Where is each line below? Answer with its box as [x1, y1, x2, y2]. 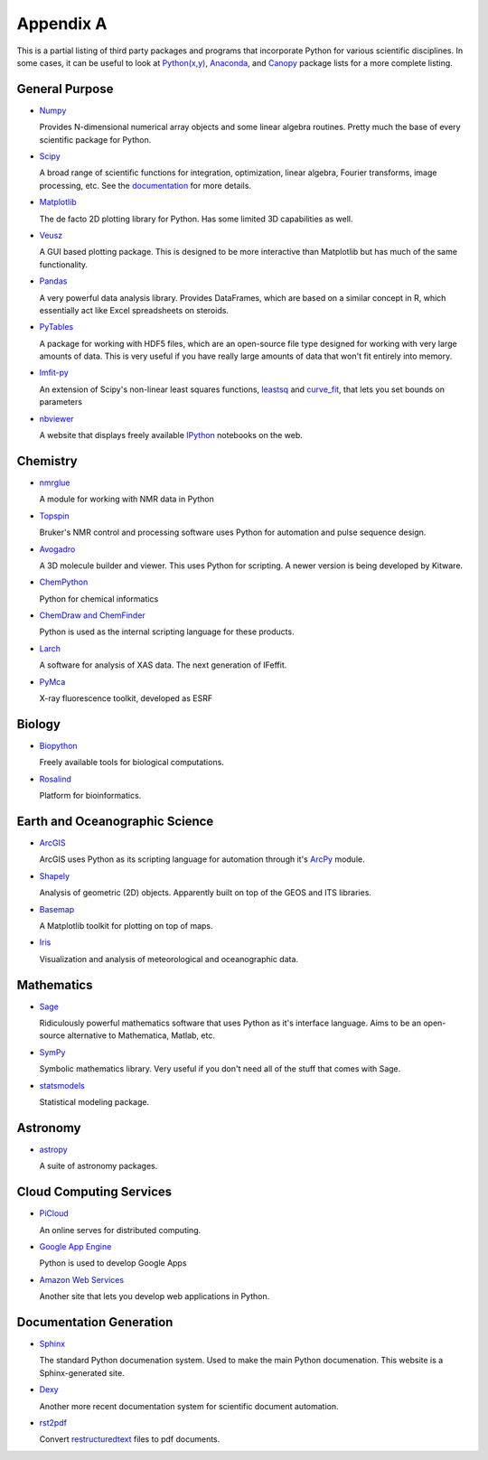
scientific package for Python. [39, 134, 152, 145]
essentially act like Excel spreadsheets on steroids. [39, 304, 230, 315]
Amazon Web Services [39, 1274, 125, 1285]
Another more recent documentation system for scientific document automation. [39, 1400, 339, 1411]
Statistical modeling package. [39, 1097, 150, 1107]
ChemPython [39, 576, 89, 587]
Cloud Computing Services [16, 1184, 173, 1200]
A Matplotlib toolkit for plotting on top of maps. [39, 920, 213, 931]
